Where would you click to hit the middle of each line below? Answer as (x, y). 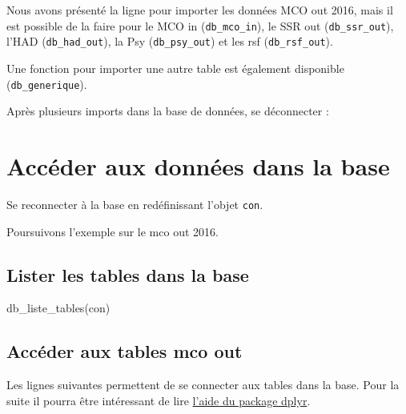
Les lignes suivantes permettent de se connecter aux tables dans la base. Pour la (203, 385)
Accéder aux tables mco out (125, 351)
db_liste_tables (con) (58, 308)
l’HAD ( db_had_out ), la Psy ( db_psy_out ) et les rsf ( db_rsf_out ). (170, 41)
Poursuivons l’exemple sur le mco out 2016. (113, 231)
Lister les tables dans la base (128, 274)
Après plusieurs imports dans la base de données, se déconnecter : (168, 111)
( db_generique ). (47, 84)
